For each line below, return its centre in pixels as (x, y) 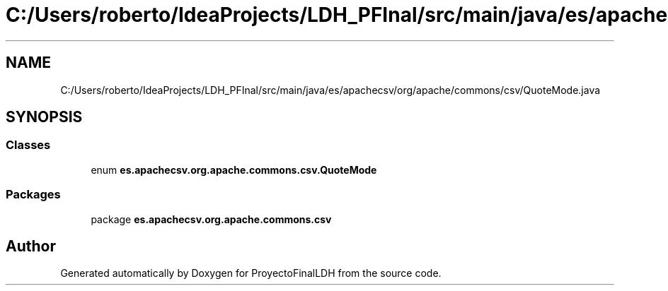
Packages (33, 195)
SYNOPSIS (44, 117)
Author (31, 246)
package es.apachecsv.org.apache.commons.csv (211, 219)
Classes (28, 145)
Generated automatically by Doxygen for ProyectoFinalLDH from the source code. (251, 273)
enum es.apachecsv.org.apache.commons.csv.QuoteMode (234, 170)
